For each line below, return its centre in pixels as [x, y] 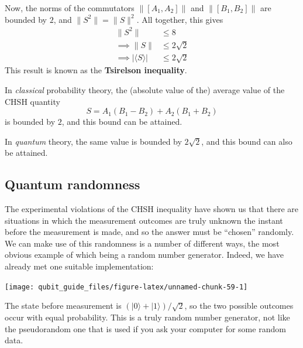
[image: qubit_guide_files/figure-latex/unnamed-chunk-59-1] [126, 287]
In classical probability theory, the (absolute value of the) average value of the [145, 89]
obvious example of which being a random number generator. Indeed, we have [144, 255]
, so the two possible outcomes [239, 306]
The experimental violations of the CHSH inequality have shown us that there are [152, 209]
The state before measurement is [63, 306]
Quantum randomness [73, 184]
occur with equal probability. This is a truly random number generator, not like [147, 317]
